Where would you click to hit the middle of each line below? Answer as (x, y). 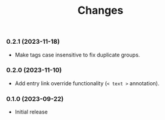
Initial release (31, 112)
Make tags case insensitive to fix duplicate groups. (77, 55)
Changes (100, 10)
